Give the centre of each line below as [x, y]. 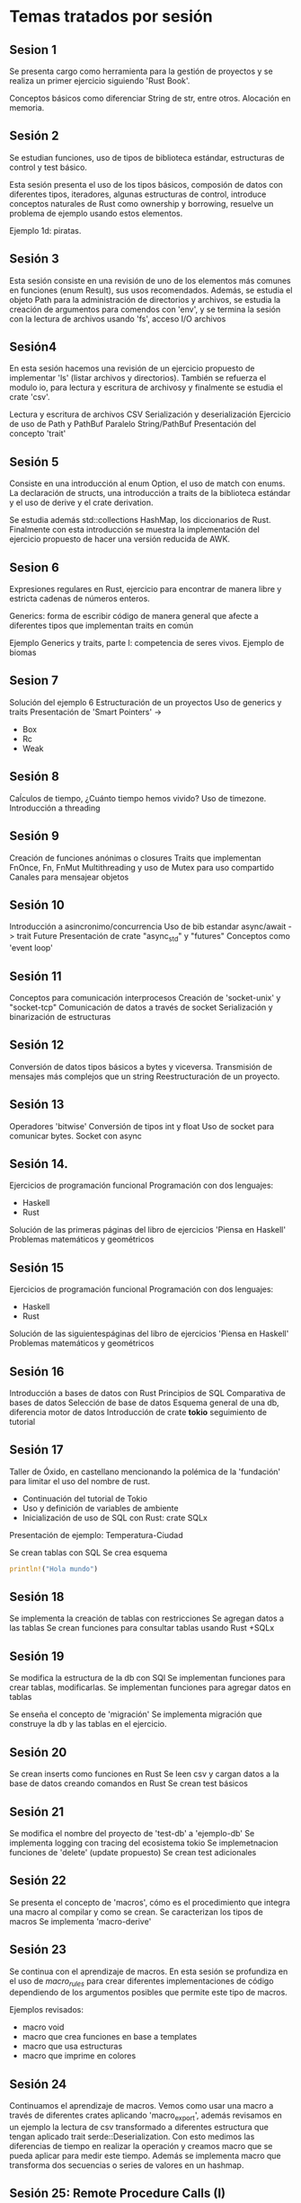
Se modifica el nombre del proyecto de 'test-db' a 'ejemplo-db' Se [132, 1833]
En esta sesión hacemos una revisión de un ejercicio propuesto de [132, 368]
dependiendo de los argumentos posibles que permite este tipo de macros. [148, 1993]
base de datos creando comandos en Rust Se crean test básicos [129, 1783]
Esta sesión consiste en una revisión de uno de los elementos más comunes [150, 280]
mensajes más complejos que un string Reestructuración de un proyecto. [145, 1076]
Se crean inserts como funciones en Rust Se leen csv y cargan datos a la [145, 1774]
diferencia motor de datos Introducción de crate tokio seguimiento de [138, 1411]
